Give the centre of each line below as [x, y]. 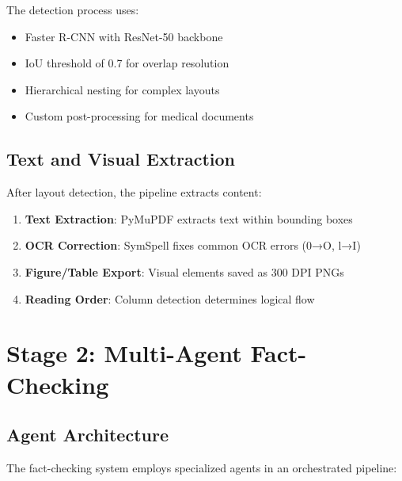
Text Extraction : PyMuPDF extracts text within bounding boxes [189, 218]
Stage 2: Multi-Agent [124, 353]
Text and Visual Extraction [121, 159]
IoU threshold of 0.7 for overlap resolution [127, 63]
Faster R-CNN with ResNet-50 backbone [124, 36]
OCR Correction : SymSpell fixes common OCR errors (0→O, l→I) [193, 245]
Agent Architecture [87, 435]
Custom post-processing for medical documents [139, 116]
